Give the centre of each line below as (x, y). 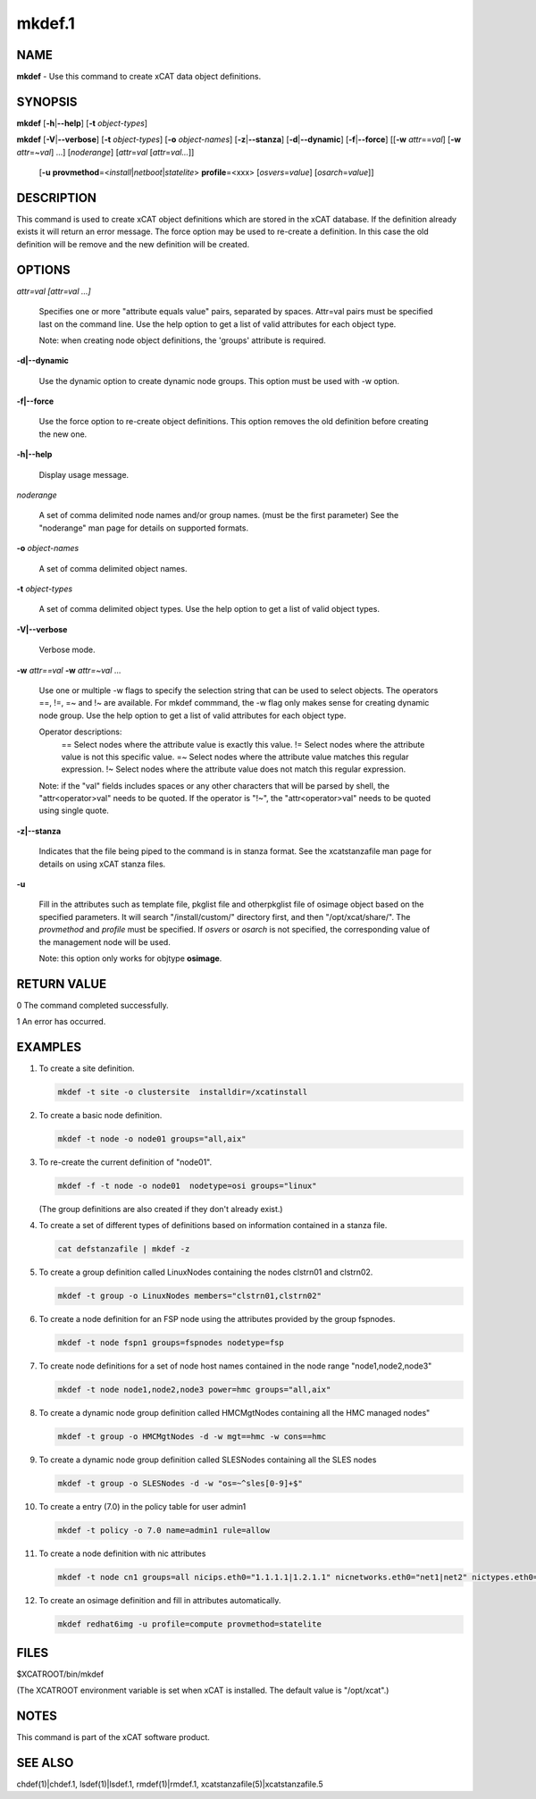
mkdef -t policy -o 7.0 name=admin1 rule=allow (163, 1531)
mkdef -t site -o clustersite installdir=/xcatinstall (183, 1092)
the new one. (63, 434)
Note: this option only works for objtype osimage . (130, 958)
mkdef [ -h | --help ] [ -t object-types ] (82, 123)
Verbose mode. (67, 650)
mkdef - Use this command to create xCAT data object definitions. (139, 77)
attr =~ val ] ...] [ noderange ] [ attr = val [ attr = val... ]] (105, 152)
